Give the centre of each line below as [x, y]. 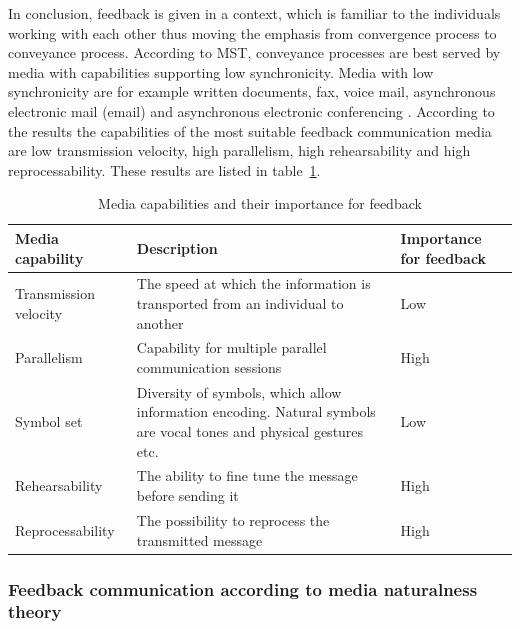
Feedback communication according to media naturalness [243, 588]
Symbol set [49, 421]
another [160, 322]
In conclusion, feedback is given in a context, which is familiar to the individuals [254, 13]
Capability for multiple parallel [231, 347]
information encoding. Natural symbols [256, 411]
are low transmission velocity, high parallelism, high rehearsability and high [239, 150]
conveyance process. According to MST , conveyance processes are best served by [254, 52]
